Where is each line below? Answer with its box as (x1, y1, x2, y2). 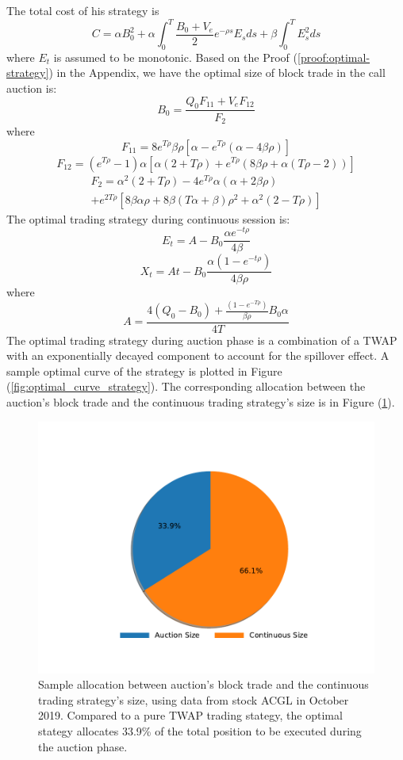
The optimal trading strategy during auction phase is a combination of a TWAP (6, 331, 397, 348)
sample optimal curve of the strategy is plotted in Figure (6, 362, 282, 379)
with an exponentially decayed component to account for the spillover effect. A (6, 347, 390, 364)
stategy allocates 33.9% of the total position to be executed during (38, 723, 362, 739)
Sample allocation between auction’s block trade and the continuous (38, 676, 369, 693)
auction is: (6, 80, 57, 97)
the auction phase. (38, 738, 128, 754)
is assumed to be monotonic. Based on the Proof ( (53, 48, 297, 65)
